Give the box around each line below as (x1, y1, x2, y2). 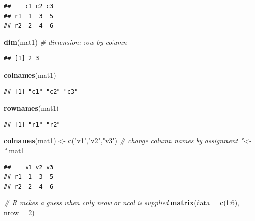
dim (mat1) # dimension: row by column (4, 36, 127, 47)
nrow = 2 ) (4, 207, 35, 217)
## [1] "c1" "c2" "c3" (4, 88, 78, 95)
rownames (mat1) (4, 103, 59, 113)
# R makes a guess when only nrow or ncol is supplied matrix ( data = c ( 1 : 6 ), (4, 197, 239, 208)
